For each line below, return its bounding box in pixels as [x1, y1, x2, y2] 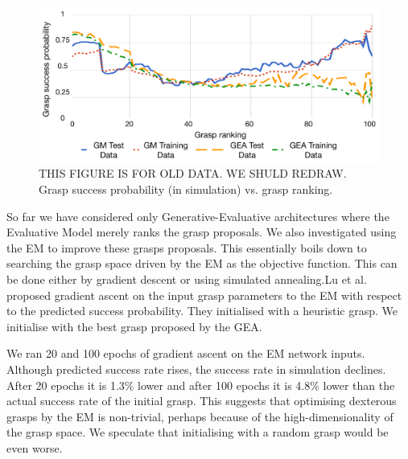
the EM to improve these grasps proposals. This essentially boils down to [6, 239, 367, 256]
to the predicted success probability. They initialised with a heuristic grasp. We [6, 302, 398, 319]
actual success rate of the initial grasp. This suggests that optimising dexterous [6, 392, 397, 409]
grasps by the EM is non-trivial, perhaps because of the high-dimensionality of [6, 408, 394, 424]
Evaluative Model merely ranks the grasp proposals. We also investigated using [6, 223, 397, 240]
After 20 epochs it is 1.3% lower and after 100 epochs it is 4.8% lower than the [6, 376, 395, 393]
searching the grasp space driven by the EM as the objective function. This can [6, 255, 398, 272]
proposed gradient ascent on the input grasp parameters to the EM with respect [6, 286, 402, 303]
